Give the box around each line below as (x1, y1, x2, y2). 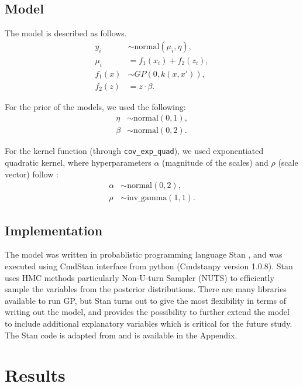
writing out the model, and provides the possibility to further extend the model (5, 306, 290, 318)
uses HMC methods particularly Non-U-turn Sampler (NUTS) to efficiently (5, 271, 274, 283)
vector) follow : (5, 167, 58, 180)
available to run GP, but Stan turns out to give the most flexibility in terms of (5, 294, 286, 306)
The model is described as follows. (5, 27, 127, 39)
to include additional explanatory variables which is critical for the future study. (5, 317, 292, 330)
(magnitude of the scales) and (162, 156, 268, 169)
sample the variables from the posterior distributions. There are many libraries (5, 283, 287, 295)
